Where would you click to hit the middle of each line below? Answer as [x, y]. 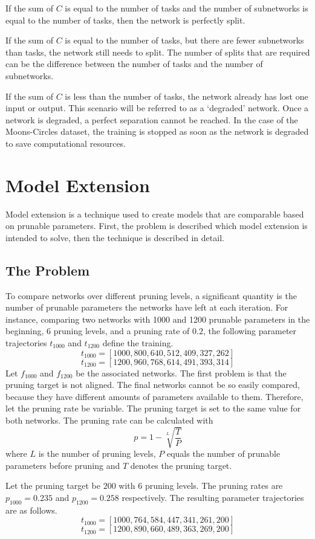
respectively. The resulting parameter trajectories [213, 497]
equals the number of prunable [223, 453]
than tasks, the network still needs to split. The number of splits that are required [158, 52]
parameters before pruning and [63, 465]
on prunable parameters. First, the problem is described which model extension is [157, 226]
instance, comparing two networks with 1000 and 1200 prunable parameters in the [158, 319]
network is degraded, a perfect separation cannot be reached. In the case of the [152, 119]
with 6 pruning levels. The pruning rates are [201, 486]
